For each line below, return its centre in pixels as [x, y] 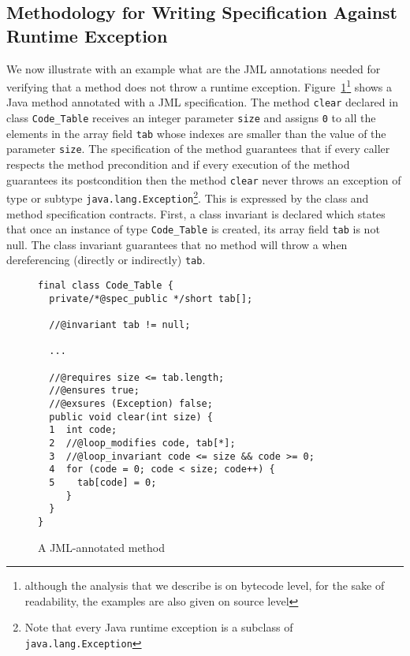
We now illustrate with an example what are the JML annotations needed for [194, 68]
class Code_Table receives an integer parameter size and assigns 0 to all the [191, 118]
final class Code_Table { [106, 286]
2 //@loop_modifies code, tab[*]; [142, 443]
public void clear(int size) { [131, 417]
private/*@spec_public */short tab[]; [151, 298]
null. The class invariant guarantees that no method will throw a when [177, 244]
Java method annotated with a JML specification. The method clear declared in [202, 102]
